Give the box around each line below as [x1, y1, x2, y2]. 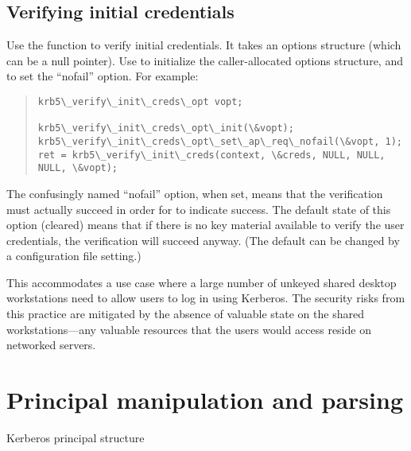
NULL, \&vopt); [37, 162, 118, 174]
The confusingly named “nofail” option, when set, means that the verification [6, 185, 383, 201]
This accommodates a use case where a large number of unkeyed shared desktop [6, 274, 397, 290]
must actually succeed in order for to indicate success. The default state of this [6, 200, 391, 217]
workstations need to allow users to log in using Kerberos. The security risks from [6, 290, 405, 306]
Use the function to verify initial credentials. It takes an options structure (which [6, 37, 401, 53]
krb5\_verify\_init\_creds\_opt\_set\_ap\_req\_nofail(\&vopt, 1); [37, 135, 402, 147]
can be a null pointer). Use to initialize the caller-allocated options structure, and [6, 52, 403, 68]
